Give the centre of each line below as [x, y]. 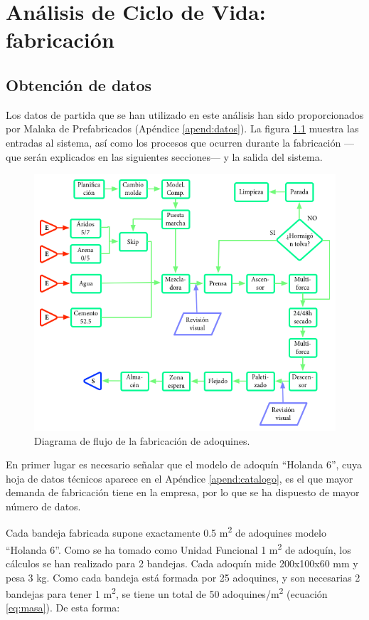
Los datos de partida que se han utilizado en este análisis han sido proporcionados [185, 114]
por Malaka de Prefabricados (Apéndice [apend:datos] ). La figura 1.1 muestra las [182, 128]
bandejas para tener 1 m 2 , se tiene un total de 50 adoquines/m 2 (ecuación [167, 593]
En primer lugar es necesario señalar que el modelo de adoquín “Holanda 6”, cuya [184, 464]
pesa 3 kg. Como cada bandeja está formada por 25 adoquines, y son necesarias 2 [183, 577]
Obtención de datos [79, 84]
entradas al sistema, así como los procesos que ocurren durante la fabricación [173, 142]
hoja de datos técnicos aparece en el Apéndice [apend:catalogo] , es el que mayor [180, 478]
